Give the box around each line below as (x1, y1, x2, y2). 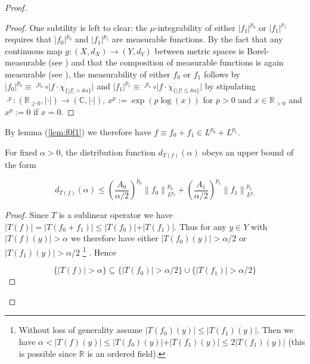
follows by (203, 67, 240, 80)
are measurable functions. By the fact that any (111, 33, 283, 45)
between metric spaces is (154, 44, 244, 57)
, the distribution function (60, 145, 156, 158)
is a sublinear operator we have (58, 209, 173, 221)
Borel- (247, 44, 269, 57)
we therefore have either (70, 232, 159, 244)
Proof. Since (5, 209, 49, 221)
